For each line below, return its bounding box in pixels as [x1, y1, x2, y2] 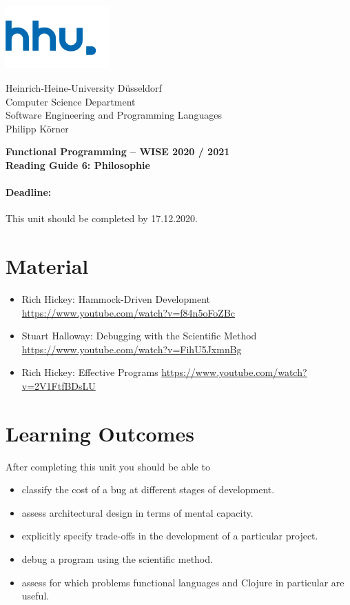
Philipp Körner [6, 121, 69, 135]
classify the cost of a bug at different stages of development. [21, 482, 275, 497]
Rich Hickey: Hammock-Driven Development [21, 291, 210, 306]
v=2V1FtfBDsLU [21, 378, 96, 393]
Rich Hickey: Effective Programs [21, 365, 158, 379]
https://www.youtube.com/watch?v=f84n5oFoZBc [21, 305, 236, 319]
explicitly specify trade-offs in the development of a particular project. [21, 528, 318, 543]
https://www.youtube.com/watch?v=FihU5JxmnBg [21, 341, 242, 356]
